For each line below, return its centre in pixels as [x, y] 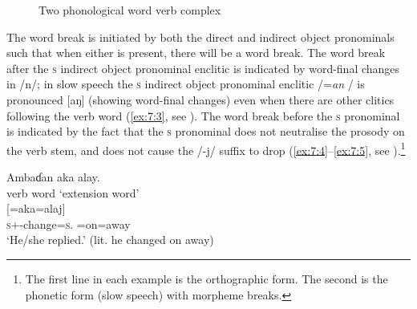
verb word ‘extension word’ [73, 192]
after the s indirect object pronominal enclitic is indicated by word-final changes [203, 68]
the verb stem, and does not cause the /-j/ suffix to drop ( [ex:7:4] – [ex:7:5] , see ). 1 [206, 148]
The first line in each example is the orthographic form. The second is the [206, 278]
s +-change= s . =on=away [69, 224]
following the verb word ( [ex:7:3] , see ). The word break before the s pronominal [203, 115]
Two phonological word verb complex [130, 10]
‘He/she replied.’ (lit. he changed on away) [110, 240]
